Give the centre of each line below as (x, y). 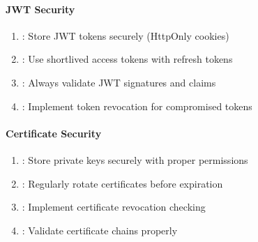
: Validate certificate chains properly (100, 230)
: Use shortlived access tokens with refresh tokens (127, 59)
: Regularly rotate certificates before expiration (122, 183)
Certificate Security (54, 133)
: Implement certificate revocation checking (114, 207)
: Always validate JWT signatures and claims (119, 82)
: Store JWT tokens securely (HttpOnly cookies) (126, 35)
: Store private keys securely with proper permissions (135, 159)
